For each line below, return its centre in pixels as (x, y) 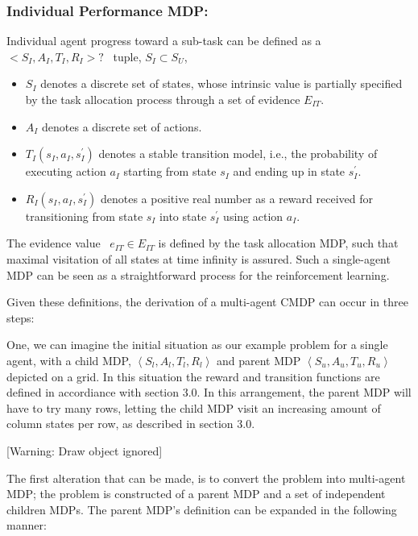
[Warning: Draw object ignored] (85, 450)
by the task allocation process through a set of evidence (163, 99)
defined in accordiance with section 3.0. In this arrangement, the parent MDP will (209, 392)
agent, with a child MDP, (69, 360)
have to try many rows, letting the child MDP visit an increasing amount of (194, 407)
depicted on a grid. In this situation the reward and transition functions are (193, 376)
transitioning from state (84, 216)
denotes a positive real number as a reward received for (236, 198)
